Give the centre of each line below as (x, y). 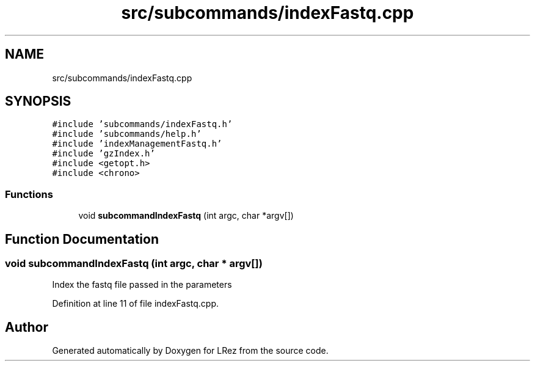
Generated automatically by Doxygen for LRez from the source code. (190, 351)
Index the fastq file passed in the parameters (142, 285)
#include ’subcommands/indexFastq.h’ (142, 124)
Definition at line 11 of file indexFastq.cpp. (136, 304)
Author (27, 327)
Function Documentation (82, 239)
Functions (29, 194)
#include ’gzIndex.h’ (104, 154)
